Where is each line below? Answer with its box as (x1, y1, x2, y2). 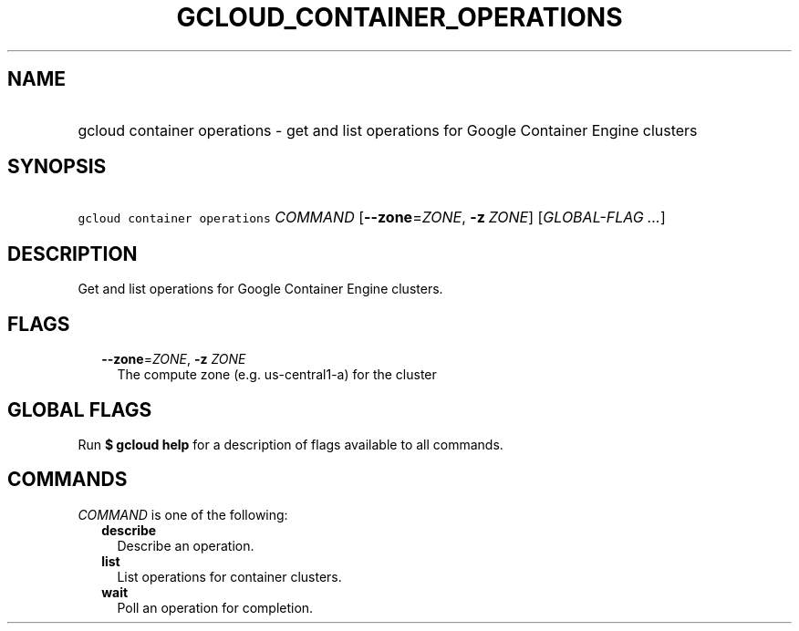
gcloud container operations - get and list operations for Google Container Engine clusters (78, 120, 698, 140)
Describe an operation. (117, 537, 254, 553)
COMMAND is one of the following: (78, 506, 288, 522)
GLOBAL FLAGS (7, 398, 152, 421)
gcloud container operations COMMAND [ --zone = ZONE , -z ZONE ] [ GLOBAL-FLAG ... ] (78, 208, 666, 227)
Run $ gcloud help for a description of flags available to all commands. (78, 436, 503, 452)
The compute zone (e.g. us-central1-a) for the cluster (117, 367, 437, 383)
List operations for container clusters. (117, 568, 342, 584)
